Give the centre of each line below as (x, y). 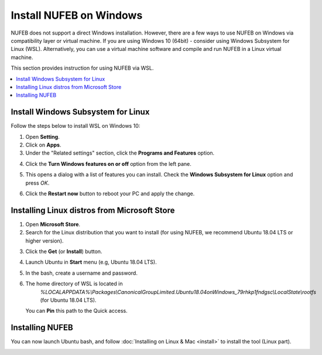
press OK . (37, 183)
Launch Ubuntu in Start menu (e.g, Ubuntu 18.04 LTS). (91, 262)
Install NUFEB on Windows (77, 15)
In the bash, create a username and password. (81, 273)
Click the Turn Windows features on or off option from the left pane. (108, 163)
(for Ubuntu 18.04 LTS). (68, 300)
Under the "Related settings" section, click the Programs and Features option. (120, 153)
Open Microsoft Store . (53, 224)
